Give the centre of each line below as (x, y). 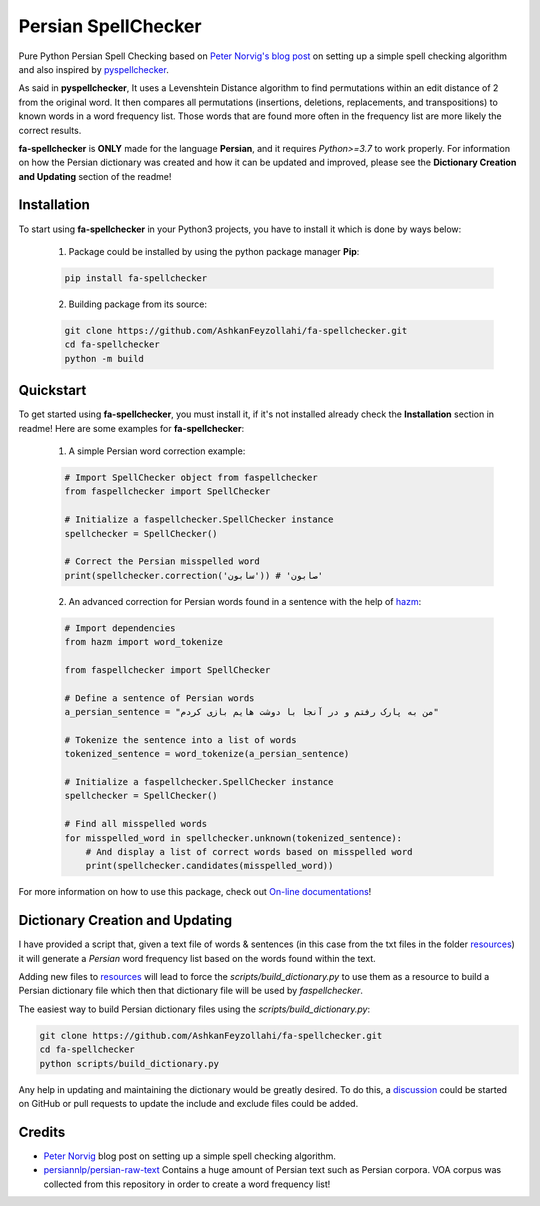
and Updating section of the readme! (95, 176)
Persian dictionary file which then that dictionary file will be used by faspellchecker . (191, 991)
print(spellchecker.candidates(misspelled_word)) (209, 866)
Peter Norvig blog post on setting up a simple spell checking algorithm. (190, 1156)
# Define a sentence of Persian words (159, 698)
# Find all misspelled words (136, 824)
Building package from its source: (138, 304)
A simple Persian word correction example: (157, 451)
